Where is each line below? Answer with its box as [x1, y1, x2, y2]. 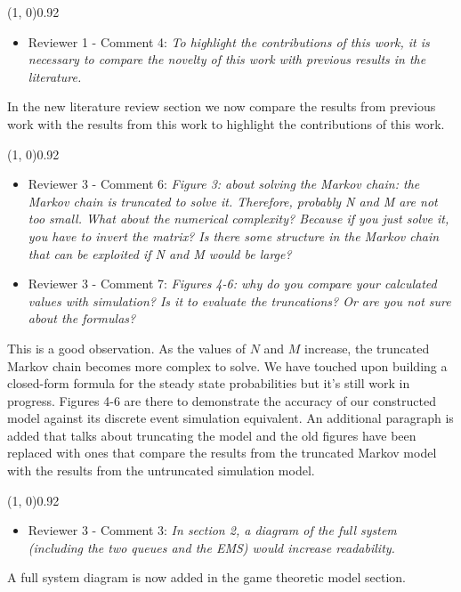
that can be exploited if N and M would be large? [28, 244, 292, 263]
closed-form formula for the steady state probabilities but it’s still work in [7, 374, 410, 393]
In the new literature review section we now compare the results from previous [7, 97, 436, 116]
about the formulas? [28, 309, 136, 328]
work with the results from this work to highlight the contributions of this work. [7, 114, 445, 133]
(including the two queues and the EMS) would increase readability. [28, 538, 395, 556]
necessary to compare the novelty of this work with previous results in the [28, 50, 426, 69]
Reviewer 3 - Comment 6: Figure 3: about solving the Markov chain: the [28, 174, 420, 193]
